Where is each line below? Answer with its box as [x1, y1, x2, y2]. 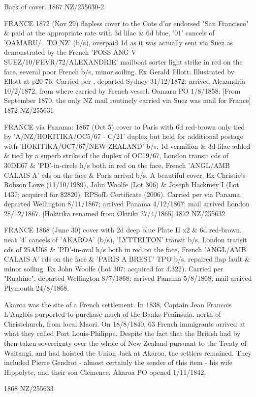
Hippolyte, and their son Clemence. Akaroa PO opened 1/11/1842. [4, 366, 206, 377]
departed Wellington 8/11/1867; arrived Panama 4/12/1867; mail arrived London [4, 198, 250, 209]
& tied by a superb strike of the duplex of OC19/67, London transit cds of [4, 150, 229, 161]
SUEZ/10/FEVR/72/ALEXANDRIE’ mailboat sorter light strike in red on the [4, 56, 243, 66]
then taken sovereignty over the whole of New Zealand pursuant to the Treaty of [4, 338, 247, 348]
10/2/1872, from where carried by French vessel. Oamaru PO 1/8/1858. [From [4, 85, 241, 96]
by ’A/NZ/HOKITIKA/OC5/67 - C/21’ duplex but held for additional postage [4, 131, 243, 141]
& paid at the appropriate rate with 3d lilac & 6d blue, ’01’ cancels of [4, 28, 215, 38]
